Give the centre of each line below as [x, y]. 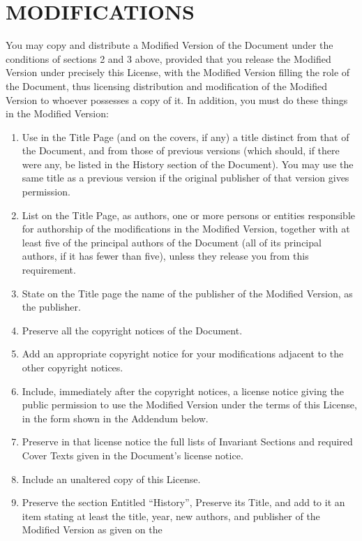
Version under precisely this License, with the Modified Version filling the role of [178, 72]
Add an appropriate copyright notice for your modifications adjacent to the [183, 354]
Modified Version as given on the [92, 529]
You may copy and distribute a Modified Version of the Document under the [169, 45]
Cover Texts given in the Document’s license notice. [133, 455]
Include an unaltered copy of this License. [111, 479]
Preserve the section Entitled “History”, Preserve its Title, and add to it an [183, 502]
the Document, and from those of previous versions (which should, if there [181, 150]
